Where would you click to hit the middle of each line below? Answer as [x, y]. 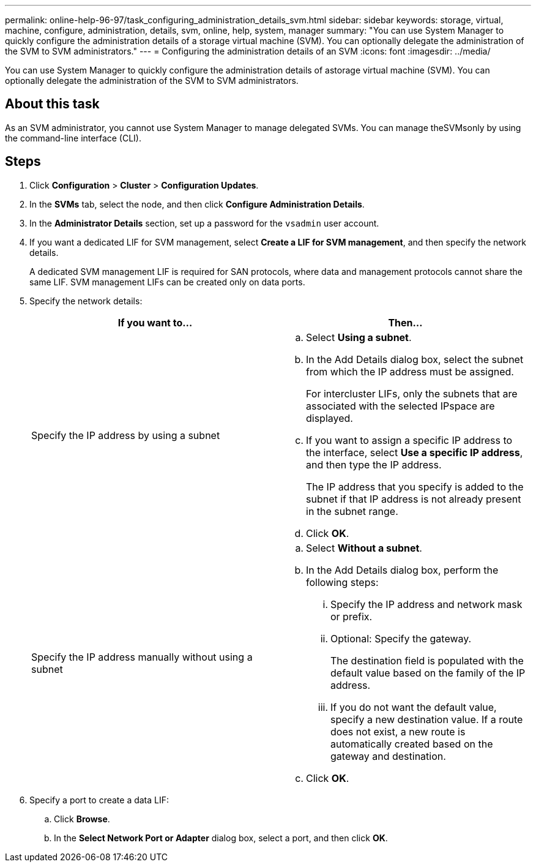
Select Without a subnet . [364, 548]
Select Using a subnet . [359, 337]
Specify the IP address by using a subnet [126, 435]
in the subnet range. [352, 511]
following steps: [342, 582]
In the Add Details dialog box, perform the [402, 570]
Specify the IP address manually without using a [142, 657]
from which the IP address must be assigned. [410, 371]
